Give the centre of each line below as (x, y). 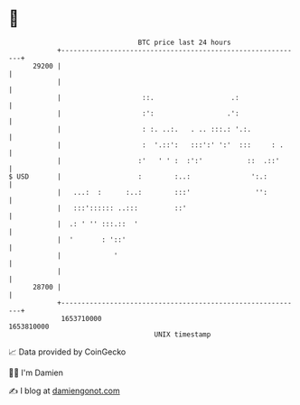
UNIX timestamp (183, 334)
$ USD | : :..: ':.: (138, 176)
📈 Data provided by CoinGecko (67, 352)
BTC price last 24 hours (184, 42)
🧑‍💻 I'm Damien (36, 373)
